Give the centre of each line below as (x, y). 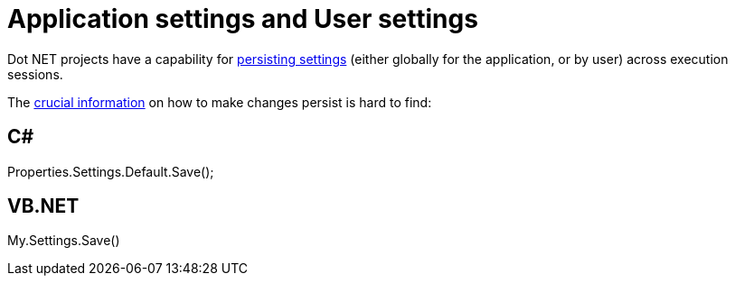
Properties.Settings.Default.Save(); (111, 171)
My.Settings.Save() (64, 241)
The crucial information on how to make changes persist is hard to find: (220, 102)
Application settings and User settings (243, 19)
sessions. (35, 74)
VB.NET (43, 206)
